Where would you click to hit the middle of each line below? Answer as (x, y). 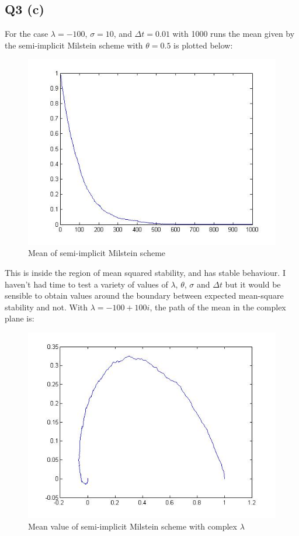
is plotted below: (203, 45)
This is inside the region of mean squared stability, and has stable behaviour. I (145, 272)
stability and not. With (46, 307)
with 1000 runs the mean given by (234, 34)
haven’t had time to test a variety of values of (86, 284)
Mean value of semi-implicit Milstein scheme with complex (133, 526)
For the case (27, 34)
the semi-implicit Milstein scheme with (74, 45)
